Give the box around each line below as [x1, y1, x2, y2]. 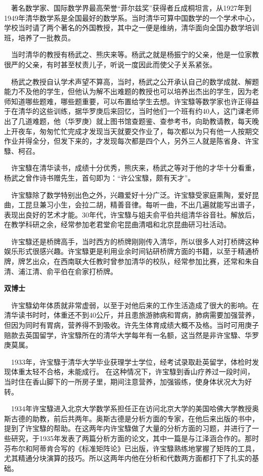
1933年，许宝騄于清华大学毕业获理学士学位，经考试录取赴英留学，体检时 [11, 356, 252, 367]
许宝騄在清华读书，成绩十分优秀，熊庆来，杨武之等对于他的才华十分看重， [11, 162, 259, 173]
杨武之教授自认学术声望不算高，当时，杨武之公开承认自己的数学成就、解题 [11, 76, 259, 86]
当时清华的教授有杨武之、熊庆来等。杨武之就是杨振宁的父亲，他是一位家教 [11, 49, 259, 60]
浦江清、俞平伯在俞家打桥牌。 [18, 266, 117, 276]
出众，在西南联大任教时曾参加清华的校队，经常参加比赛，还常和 [32, 256, 245, 267]
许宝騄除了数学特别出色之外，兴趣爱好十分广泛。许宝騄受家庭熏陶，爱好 [11, 189, 252, 200]
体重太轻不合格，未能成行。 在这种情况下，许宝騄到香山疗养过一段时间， [11, 366, 254, 377]
